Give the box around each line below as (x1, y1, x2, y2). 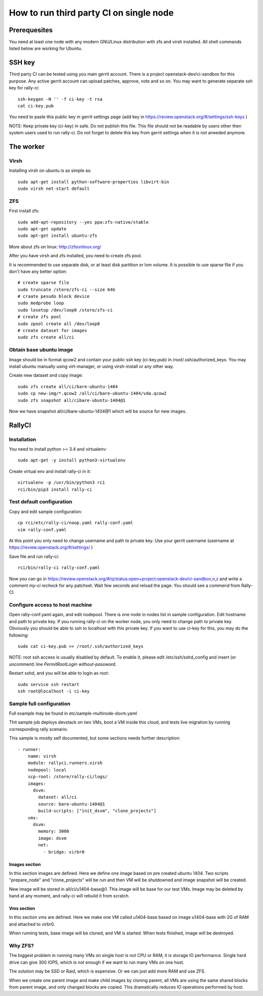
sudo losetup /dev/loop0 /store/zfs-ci (18, 307, 113, 312)
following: (9, 632, 29, 638)
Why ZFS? (9, 942, 34, 949)
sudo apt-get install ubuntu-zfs (18, 233, 97, 239)
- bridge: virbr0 (43, 849, 85, 854)
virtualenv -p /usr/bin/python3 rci (18, 480, 105, 485)
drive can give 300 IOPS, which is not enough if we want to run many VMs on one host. (9, 959, 185, 965)
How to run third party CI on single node (9, 7, 174, 18)
